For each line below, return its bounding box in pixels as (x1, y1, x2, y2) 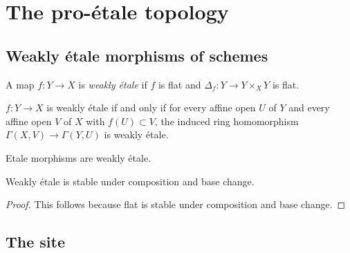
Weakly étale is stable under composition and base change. (6, 174, 255, 188)
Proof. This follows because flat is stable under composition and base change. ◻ (6, 197, 346, 212)
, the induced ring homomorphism (154, 113, 299, 128)
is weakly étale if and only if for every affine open (46, 100, 256, 115)
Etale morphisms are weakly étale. (6, 150, 151, 165)
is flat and (158, 77, 201, 91)
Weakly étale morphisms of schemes (6, 44, 268, 66)
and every (288, 100, 330, 115)
